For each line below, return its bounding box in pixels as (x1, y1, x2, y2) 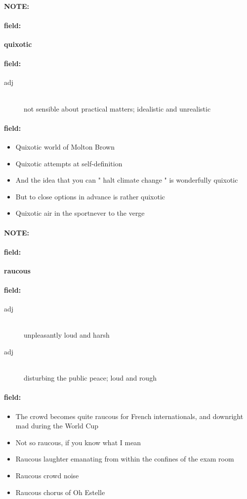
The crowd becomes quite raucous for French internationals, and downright (15, 411, 244, 421)
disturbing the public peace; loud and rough (24, 373, 157, 383)
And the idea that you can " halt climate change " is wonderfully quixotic (15, 175, 238, 185)
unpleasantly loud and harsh (24, 330, 110, 340)
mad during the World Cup (15, 421, 99, 431)
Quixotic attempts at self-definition (15, 158, 123, 168)
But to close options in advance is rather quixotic (15, 191, 165, 201)
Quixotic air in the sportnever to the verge (15, 208, 145, 218)
